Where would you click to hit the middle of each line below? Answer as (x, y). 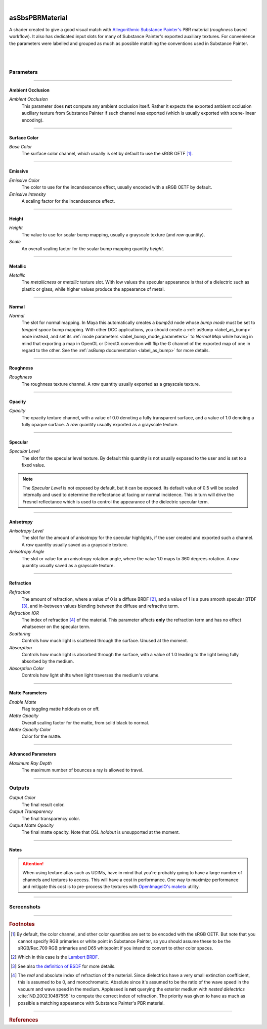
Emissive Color (24, 180)
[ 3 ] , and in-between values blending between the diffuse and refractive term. (100, 606)
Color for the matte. (42, 736)
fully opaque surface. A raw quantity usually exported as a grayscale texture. (100, 424)
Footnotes (22, 924)
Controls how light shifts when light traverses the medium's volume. (91, 675)
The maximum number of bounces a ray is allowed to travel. (82, 770)
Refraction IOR (24, 613)
